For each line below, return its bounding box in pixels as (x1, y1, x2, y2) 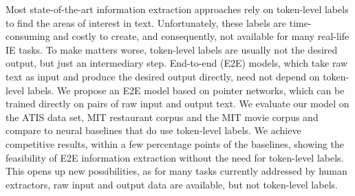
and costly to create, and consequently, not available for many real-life (53, 29, 349, 43)
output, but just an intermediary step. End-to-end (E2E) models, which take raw (6, 56, 348, 70)
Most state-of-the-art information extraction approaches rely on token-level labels (6, 2, 349, 16)
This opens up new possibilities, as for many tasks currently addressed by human (6, 164, 347, 178)
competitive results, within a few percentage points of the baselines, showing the (6, 136, 345, 151)
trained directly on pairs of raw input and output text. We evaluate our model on (6, 96, 349, 111)
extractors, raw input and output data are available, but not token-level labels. (6, 177, 338, 191)
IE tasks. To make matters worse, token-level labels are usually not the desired (6, 42, 338, 56)
